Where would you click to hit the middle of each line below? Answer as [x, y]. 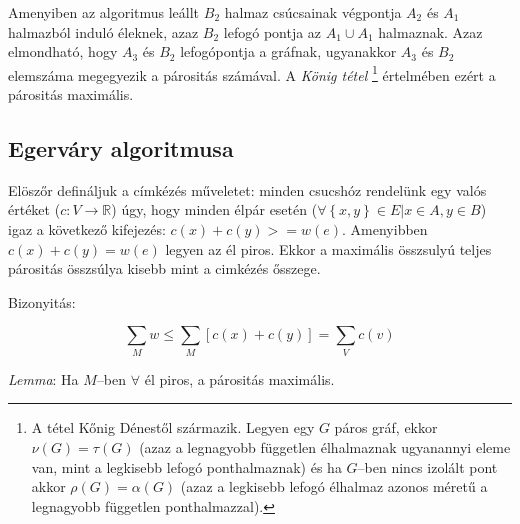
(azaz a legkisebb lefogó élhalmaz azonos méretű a [334, 486]
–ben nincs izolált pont [427, 466]
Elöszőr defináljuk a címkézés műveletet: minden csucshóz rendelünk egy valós [247, 189]
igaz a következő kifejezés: [87, 229]
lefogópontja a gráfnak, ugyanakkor [288, 51]
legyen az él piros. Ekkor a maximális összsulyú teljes [328, 248]
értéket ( [34, 209]
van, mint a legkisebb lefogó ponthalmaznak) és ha [186, 466]
